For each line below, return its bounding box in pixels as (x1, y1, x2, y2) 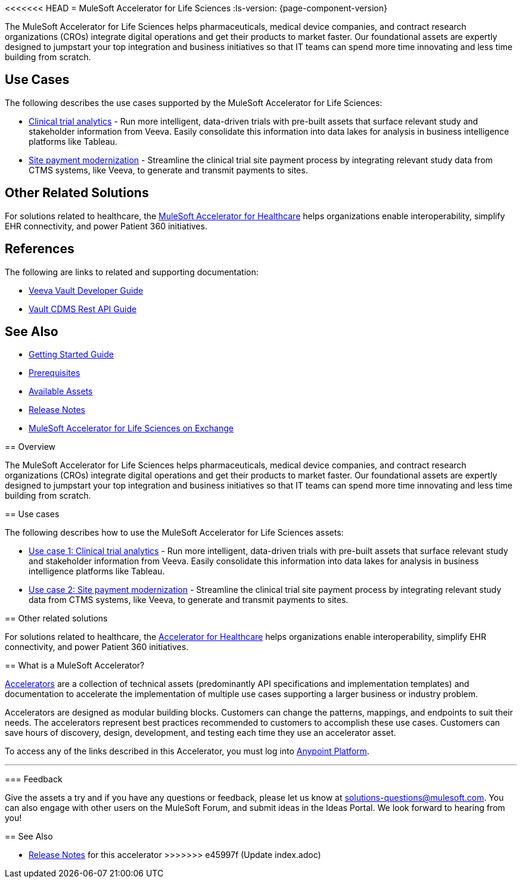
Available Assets (29, 386, 93, 397)
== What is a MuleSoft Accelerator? (5, 660, 145, 671)
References (5, 241, 74, 257)
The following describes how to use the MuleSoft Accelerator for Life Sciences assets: (5, 527, 344, 538)
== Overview (5, 441, 56, 452)
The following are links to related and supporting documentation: (5, 266, 259, 277)
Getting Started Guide (29, 349, 114, 360)
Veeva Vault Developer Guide (29, 285, 144, 296)
